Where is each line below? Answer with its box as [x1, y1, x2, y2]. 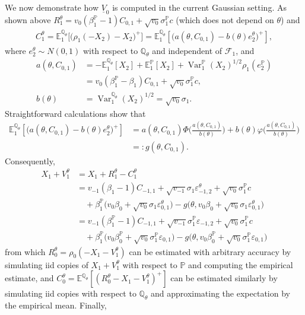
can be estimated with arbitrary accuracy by [129, 245, 291, 257]
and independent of [152, 44, 223, 56]
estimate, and [5, 272, 54, 284]
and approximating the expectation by [150, 287, 290, 300]
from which [5, 245, 46, 257]
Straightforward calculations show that [5, 107, 146, 119]
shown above [5, 14, 51, 26]
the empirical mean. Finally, [5, 298, 107, 311]
